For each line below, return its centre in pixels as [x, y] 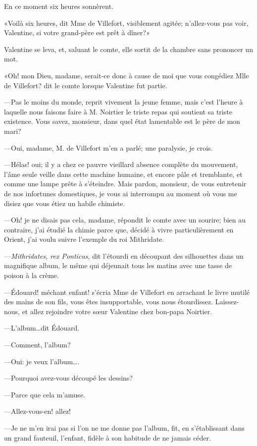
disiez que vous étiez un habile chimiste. [65, 203]
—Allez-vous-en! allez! [38, 411]
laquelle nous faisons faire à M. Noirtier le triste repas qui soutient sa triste [118, 111]
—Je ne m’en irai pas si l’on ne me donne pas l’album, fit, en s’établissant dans [124, 428]
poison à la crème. [31, 275]
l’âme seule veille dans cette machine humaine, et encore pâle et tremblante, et [123, 174]
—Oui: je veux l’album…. [42, 361]
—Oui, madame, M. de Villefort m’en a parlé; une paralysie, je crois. [108, 147]
